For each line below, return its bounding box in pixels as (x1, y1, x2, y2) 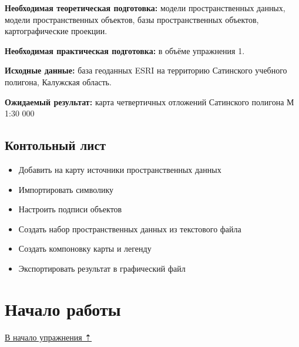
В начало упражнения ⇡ (5, 331, 92, 343)
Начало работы (5, 296, 121, 321)
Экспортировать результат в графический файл (18, 262, 186, 274)
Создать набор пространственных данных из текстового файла (18, 222, 241, 235)
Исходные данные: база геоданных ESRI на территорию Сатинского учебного (5, 64, 287, 76)
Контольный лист (5, 136, 106, 154)
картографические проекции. (5, 25, 107, 37)
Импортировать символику (18, 183, 114, 195)
